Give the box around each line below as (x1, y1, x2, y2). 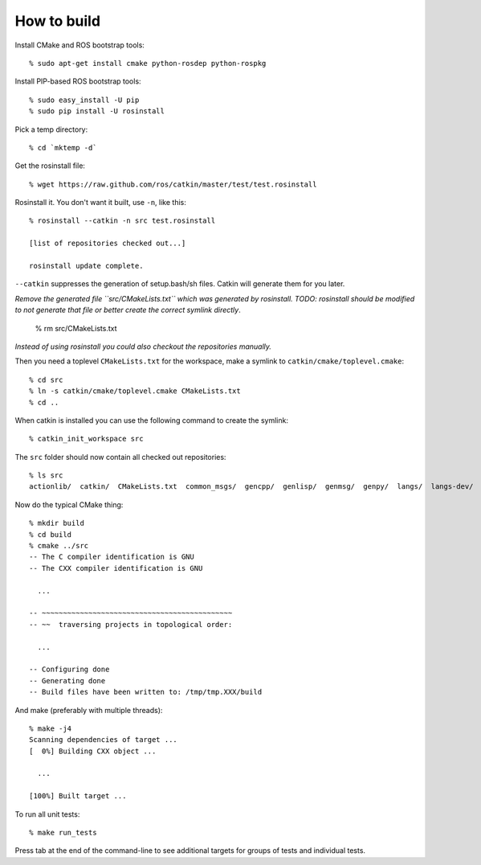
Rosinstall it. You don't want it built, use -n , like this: (14, 198, 186, 207)
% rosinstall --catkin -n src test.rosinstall (29, 216, 216, 225)
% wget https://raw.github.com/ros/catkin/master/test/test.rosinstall (29, 179, 317, 189)
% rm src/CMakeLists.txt (35, 323, 117, 333)
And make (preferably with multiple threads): (14, 705, 163, 715)
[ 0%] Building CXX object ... (29, 746, 157, 756)
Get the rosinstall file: (14, 161, 86, 170)
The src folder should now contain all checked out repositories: (14, 452, 226, 461)
